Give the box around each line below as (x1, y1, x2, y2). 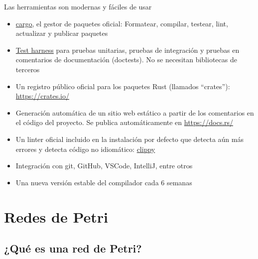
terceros (15, 64, 40, 74)
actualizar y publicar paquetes (15, 28, 108, 38)
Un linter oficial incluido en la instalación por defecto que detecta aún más (15, 133, 244, 144)
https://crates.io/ (15, 91, 69, 101)
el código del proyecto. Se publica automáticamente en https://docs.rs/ (15, 117, 234, 128)
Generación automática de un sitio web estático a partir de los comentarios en (15, 107, 254, 118)
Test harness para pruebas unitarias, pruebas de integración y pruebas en (15, 44, 240, 55)
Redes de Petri (4, 206, 108, 227)
